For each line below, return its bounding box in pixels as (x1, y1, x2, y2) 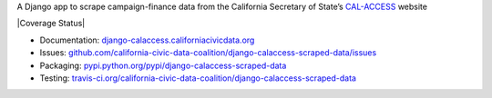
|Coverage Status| (16, 18, 86, 29)
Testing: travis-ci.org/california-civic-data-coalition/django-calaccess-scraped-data (39, 73, 357, 83)
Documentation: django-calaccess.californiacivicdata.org (39, 34, 255, 45)
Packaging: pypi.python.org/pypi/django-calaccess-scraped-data (39, 60, 287, 71)
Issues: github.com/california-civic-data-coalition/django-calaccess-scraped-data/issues (39, 47, 377, 58)
